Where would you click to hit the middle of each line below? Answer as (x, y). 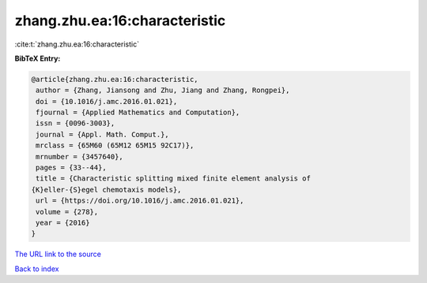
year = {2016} (63, 223)
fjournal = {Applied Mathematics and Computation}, (138, 113)
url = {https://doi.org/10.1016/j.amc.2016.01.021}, (140, 201)
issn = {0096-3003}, (76, 123)
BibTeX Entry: (38, 58)
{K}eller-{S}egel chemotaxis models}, (106, 190)
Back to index (37, 269)
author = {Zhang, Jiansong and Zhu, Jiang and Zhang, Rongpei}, (163, 90)
